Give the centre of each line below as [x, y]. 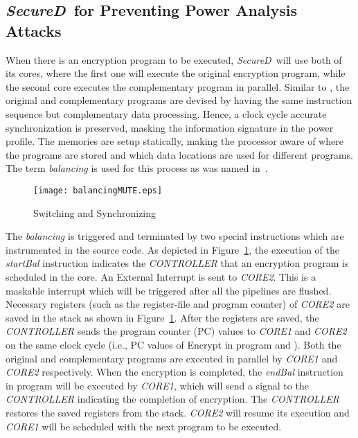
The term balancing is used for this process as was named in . [137, 168]
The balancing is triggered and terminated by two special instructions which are [175, 236]
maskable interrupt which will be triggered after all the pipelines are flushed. [169, 290]
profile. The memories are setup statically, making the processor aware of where [174, 141]
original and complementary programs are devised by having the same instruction [179, 100]
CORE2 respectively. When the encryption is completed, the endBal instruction [174, 372]
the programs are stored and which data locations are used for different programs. [180, 154]
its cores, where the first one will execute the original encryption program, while [176, 73]
